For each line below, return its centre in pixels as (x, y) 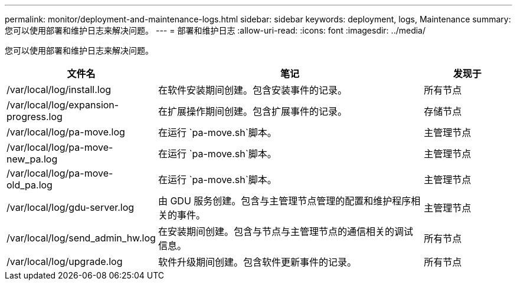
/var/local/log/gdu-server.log (71, 207)
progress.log (35, 117)
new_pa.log (32, 159)
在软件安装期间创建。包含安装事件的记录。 (252, 90)
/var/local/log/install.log (59, 90)
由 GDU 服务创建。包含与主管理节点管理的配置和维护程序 (284, 201)
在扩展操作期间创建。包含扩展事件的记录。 (252, 111)
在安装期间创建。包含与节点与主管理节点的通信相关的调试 (285, 231)
